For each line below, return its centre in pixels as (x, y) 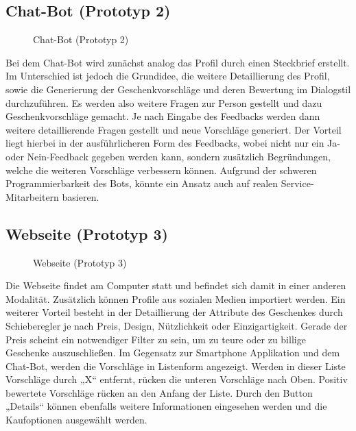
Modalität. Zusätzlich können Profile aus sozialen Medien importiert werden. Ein (176, 298)
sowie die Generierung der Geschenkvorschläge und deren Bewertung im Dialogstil (178, 89)
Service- (297, 183)
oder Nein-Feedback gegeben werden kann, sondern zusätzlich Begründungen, (168, 156)
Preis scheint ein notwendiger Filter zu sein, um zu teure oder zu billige (156, 339)
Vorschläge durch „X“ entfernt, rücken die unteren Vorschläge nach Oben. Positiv (177, 379)
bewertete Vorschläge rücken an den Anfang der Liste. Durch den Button (159, 392)
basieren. (81, 196)
